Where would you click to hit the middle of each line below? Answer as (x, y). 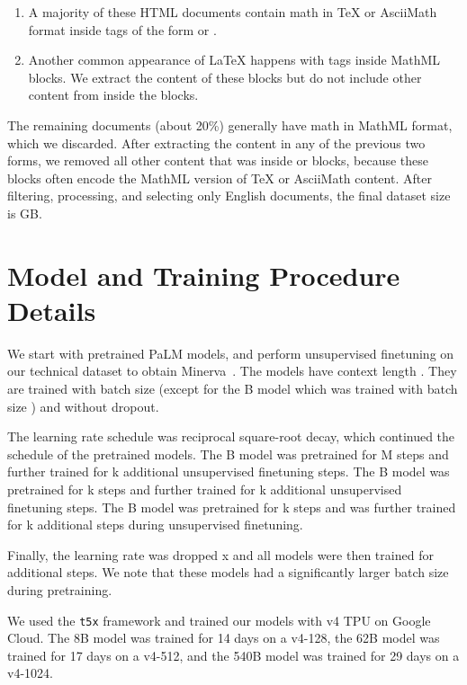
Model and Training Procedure (204, 275)
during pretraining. (60, 589)
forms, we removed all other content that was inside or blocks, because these (218, 160)
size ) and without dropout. (83, 406)
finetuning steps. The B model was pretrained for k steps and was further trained (232, 507)
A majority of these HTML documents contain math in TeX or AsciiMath (233, 12)
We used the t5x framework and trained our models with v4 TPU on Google (219, 620)
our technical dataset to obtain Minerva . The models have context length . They (232, 371)
